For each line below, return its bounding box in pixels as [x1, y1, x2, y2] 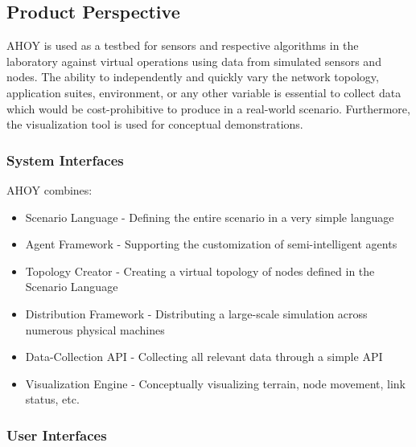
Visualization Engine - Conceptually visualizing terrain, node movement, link [25, 375, 406, 392]
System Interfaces [6, 150, 124, 170]
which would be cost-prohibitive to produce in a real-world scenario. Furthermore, [6, 100, 410, 117]
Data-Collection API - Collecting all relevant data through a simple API [25, 348, 383, 365]
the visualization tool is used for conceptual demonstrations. [6, 116, 303, 133]
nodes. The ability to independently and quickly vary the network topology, [6, 68, 379, 85]
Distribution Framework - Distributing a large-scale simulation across [25, 305, 368, 322]
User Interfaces [6, 424, 107, 445]
